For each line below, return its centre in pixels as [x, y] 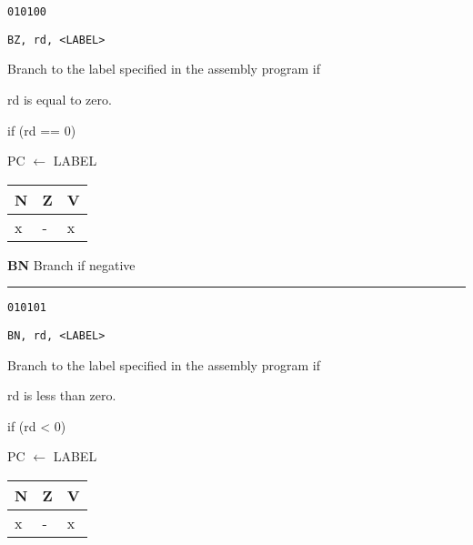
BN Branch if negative [71, 264]
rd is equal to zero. [60, 99]
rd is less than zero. [62, 395]
